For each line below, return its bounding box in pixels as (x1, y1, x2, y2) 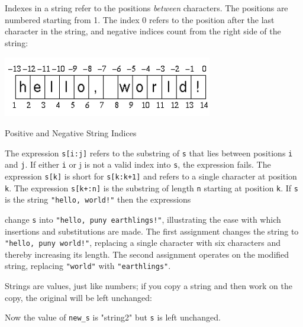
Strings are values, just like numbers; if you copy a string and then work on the (5, 280, 292, 291)
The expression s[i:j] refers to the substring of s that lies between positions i (5, 146, 293, 159)
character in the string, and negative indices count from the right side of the (5, 25, 281, 37)
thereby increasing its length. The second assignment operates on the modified (5, 248, 289, 260)
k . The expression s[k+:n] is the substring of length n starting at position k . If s (5, 181, 298, 194)
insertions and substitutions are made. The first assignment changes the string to (5, 225, 299, 237)
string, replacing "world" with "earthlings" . (5, 259, 171, 272)
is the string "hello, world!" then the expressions (5, 193, 191, 206)
